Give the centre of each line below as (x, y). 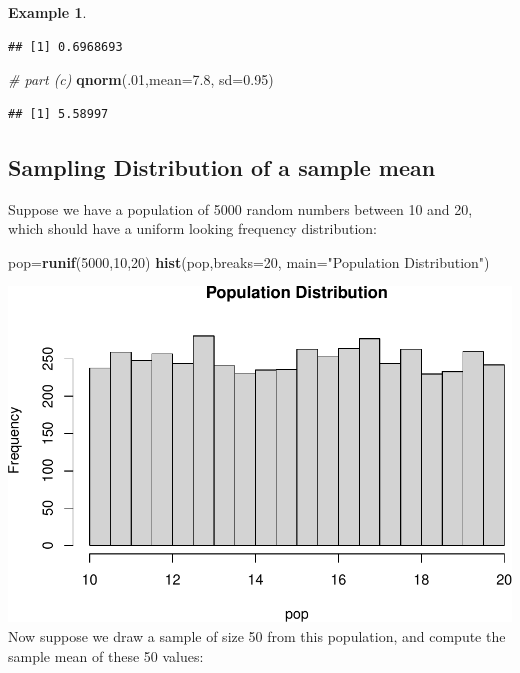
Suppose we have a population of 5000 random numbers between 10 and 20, (240, 208)
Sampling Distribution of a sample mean (222, 166)
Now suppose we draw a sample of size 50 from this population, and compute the (257, 635)
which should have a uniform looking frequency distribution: (193, 228)
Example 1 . (47, 12)
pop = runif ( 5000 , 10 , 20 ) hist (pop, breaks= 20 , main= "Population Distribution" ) (249, 261)
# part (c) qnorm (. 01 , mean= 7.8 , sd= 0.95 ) (141, 79)
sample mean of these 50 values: (106, 655)
